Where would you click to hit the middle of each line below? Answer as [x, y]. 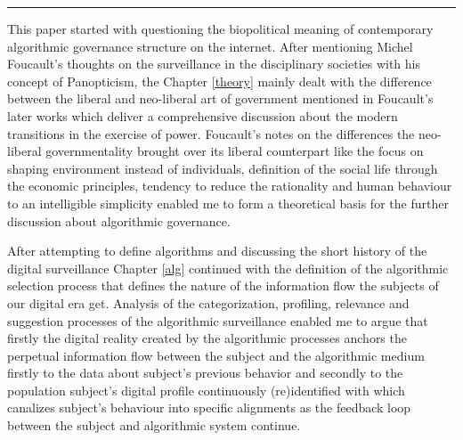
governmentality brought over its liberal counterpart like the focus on [235, 151]
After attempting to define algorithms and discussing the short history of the [217, 251]
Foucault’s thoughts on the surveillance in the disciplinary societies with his [214, 64]
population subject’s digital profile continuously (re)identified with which [206, 390]
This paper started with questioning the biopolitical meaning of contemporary [220, 29]
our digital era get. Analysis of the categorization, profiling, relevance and [208, 302]
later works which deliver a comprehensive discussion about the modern [203, 115]
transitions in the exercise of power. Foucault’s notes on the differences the [211, 133]
